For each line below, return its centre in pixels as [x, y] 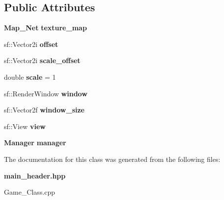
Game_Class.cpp [30, 192]
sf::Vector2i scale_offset [42, 60]
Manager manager [35, 143]
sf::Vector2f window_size [44, 110]
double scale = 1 [30, 77]
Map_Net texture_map [45, 28]
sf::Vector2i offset [31, 44]
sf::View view [25, 126]
